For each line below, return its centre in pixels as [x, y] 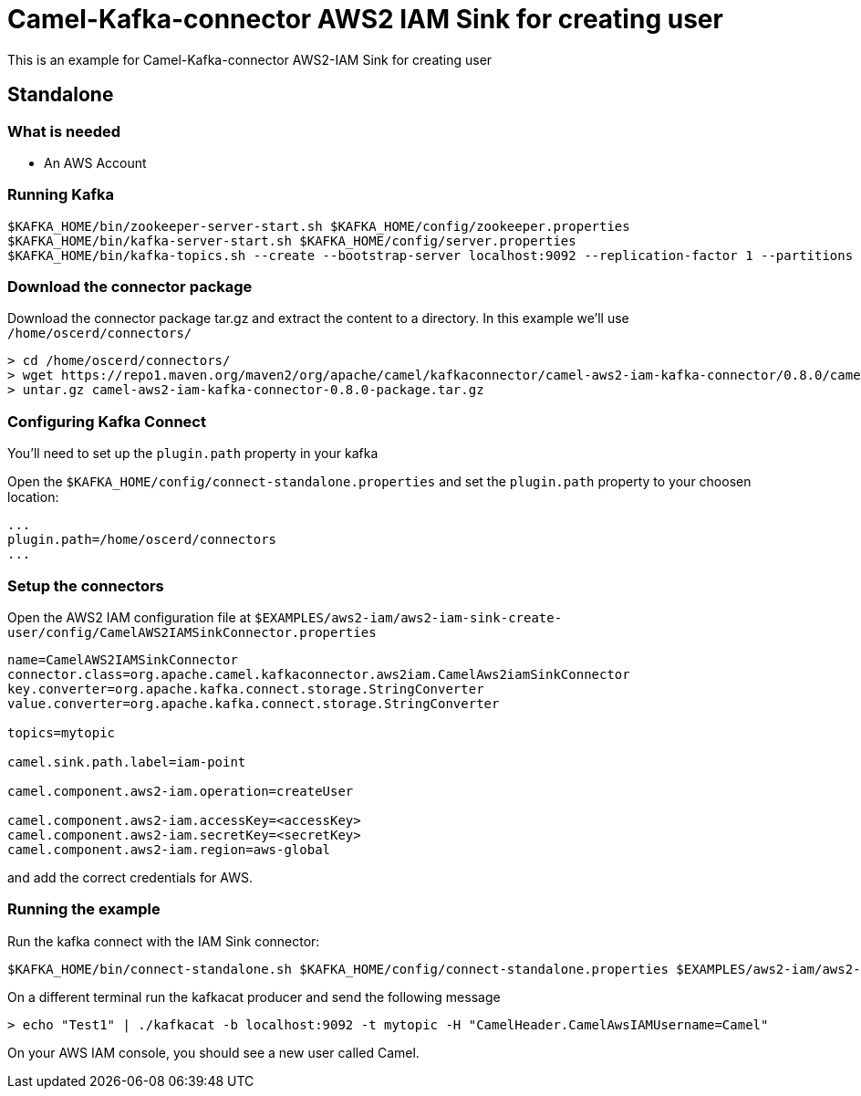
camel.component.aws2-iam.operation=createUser [181, 791]
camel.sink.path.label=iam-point [127, 762]
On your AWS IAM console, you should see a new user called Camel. [213, 1052]
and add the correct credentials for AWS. [130, 877]
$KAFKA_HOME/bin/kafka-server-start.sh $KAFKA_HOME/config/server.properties [292, 240]
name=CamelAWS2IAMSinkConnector [123, 659]
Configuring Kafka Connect [107, 421]
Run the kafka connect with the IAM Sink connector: [164, 941]
